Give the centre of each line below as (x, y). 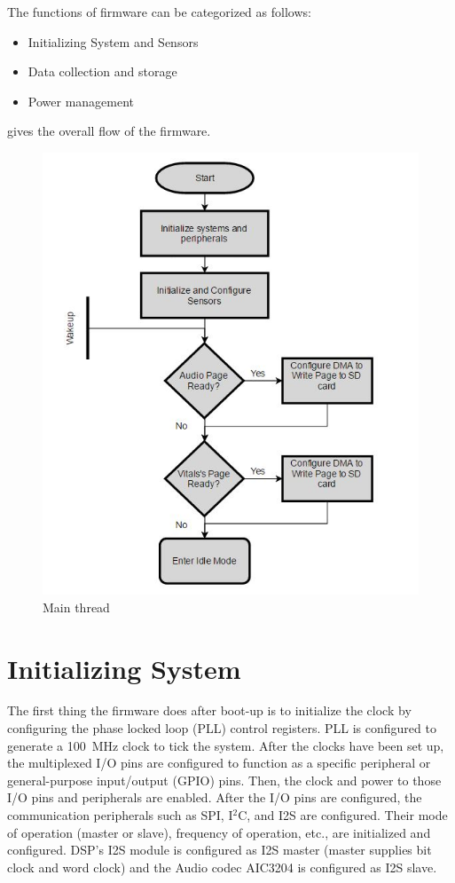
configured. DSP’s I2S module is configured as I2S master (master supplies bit (220, 850)
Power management (81, 101)
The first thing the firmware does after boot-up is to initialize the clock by (209, 710)
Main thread (76, 607)
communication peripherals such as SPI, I (120, 815)
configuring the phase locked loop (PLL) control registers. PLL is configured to (222, 728)
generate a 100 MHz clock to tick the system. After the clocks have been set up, (226, 745)
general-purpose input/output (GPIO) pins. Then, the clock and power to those (224, 780)
